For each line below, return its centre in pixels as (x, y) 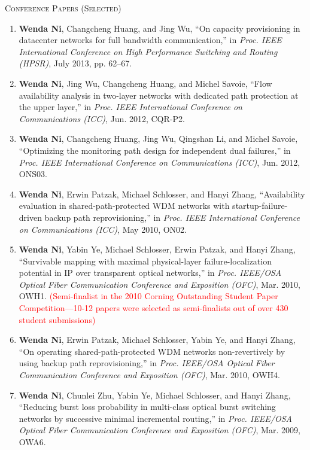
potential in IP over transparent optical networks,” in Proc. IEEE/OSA (150, 273)
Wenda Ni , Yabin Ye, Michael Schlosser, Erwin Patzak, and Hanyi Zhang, (157, 249)
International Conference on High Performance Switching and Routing (148, 51)
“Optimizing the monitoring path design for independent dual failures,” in (155, 150)
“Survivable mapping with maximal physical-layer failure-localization (145, 261)
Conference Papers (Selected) (63, 8)
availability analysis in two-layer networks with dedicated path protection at (159, 95)
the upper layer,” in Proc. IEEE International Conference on (130, 107)
